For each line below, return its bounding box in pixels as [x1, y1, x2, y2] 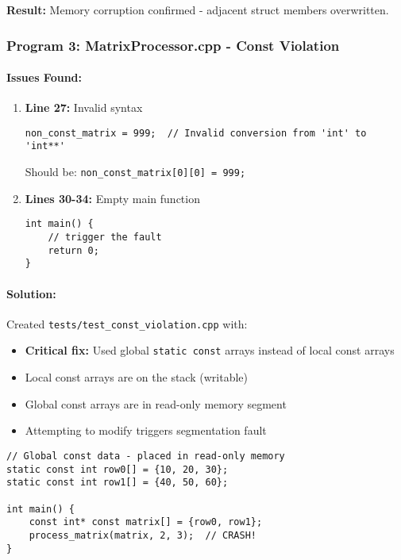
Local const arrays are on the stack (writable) [25, 369, 248, 385]
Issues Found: [6, 69, 83, 86]
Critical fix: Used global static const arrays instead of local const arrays [25, 342, 395, 359]
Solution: [6, 285, 56, 301]
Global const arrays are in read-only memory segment [25, 395, 287, 412]
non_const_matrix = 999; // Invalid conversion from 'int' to [25, 127, 367, 139]
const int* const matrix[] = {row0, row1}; [29, 516, 263, 528]
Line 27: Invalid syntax [25, 99, 143, 116]
